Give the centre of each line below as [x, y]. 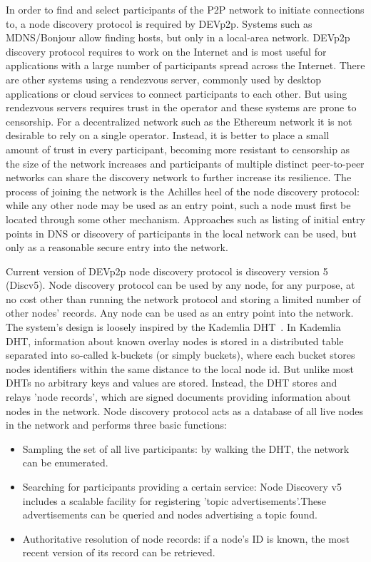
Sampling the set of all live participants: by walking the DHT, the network [186, 448]
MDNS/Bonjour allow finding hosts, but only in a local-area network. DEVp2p [178, 37]
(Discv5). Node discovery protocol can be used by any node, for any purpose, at [181, 285]
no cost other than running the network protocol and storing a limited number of [183, 298]
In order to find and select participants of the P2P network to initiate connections [185, 9]
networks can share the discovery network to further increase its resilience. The [179, 177]
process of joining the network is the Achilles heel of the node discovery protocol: [183, 191]
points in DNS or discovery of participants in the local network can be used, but [181, 233]
